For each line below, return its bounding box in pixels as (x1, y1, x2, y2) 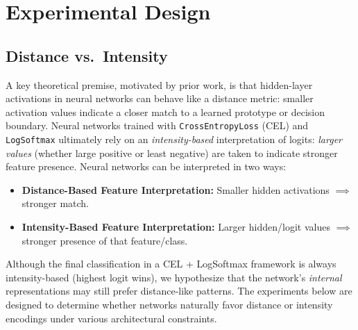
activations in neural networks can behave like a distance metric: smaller (6, 91, 314, 106)
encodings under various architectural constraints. (6, 311, 217, 325)
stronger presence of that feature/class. (22, 233, 188, 247)
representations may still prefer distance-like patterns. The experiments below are (6, 283, 352, 298)
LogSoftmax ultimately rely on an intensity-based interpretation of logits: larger (6, 132, 342, 147)
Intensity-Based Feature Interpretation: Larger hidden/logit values (22, 220, 330, 234)
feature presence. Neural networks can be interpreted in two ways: (6, 159, 287, 174)
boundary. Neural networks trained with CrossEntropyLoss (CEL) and (6, 118, 309, 133)
